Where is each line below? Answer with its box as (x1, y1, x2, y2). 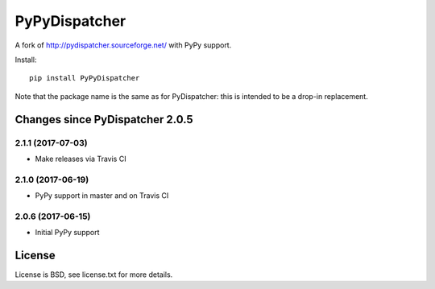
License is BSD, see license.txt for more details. (14, 270, 173, 279)
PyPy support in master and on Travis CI (35, 191, 169, 200)
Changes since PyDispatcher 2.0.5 (14, 113, 193, 126)
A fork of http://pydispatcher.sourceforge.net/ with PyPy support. (14, 40, 232, 50)
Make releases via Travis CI (35, 154, 126, 163)
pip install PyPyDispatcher (29, 73, 140, 83)
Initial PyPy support (35, 228, 100, 237)
